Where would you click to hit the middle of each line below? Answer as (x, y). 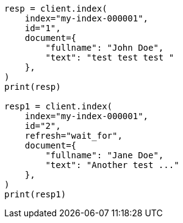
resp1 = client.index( (59, 106)
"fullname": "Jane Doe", (105, 155)
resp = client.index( (56, 9)
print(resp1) (35, 194)
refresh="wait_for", (74, 136)
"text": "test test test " (110, 57)
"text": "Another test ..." (112, 165)
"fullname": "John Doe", (105, 48)
